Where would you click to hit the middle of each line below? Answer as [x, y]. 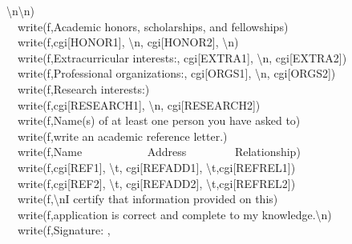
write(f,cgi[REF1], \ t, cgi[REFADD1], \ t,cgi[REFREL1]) [156, 167]
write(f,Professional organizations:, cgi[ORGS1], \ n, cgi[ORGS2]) [176, 73]
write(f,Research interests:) [83, 88]
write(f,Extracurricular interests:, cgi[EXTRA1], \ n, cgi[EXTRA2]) [182, 57]
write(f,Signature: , [64, 230]
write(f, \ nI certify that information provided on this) [148, 199]
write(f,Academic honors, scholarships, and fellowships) [153, 26]
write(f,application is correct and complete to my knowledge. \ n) [174, 214]
